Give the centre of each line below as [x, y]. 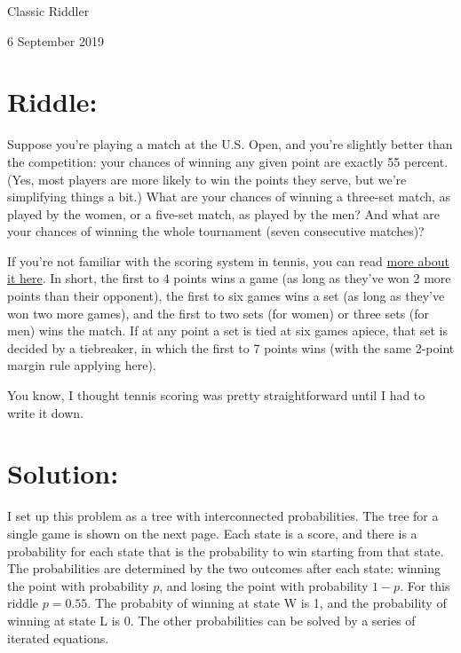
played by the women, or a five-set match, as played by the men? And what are [224, 213]
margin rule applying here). [82, 365]
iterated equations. [58, 637]
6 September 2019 [56, 40]
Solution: [63, 473]
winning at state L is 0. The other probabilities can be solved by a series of [211, 620]
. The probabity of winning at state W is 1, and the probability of [267, 603]
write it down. [45, 412]
